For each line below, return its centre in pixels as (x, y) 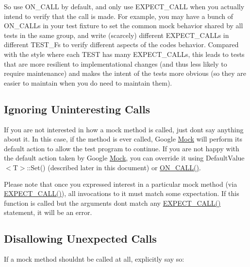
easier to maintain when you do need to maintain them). (88, 82)
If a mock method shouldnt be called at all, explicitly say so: (94, 259)
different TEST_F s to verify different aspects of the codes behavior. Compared (121, 44)
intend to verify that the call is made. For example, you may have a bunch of (119, 16)
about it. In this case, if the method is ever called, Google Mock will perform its (123, 139)
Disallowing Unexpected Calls (80, 239)
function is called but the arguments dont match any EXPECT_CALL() (112, 203)
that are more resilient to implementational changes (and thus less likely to (116, 63)
